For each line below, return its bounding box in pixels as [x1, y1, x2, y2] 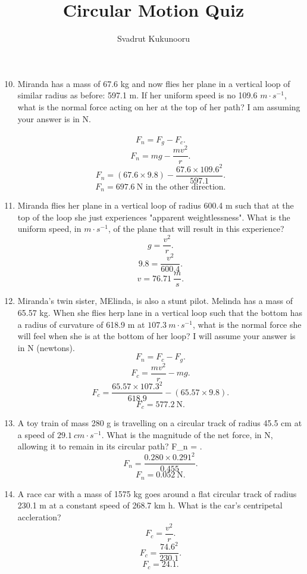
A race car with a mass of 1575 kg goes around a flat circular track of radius [17, 487, 297, 499]
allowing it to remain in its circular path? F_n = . [17, 440, 202, 452]
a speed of [17, 428, 55, 440]
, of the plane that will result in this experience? [108, 222, 284, 235]
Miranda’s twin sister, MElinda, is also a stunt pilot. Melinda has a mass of [17, 294, 293, 307]
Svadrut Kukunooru [117, 32, 190, 45]
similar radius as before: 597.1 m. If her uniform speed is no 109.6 [17, 89, 258, 101]
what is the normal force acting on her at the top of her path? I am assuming [17, 100, 300, 113]
